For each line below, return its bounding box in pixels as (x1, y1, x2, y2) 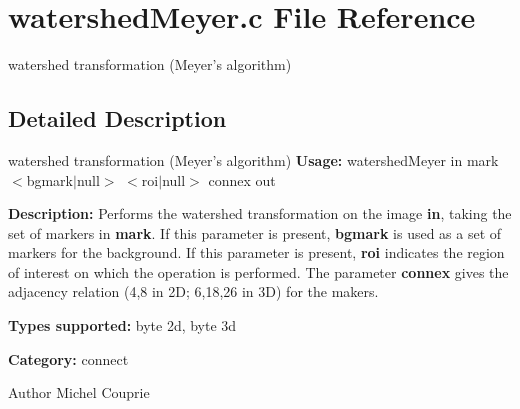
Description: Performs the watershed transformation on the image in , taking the (8, 203, 512, 224)
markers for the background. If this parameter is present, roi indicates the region (8, 242, 505, 263)
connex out (208, 169, 276, 190)
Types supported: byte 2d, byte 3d (8, 315, 237, 336)
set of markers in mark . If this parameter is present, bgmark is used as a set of (8, 222, 502, 243)
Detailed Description (8, 103, 227, 134)
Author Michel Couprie (8, 382, 150, 403)
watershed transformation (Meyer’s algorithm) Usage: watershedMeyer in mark (8, 149, 499, 170)
